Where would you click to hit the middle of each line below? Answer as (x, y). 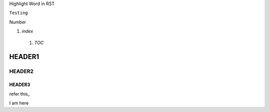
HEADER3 (20, 84)
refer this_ (19, 94)
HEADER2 (21, 71)
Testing (19, 13)
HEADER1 (24, 57)
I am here (19, 103)
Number (18, 22)
